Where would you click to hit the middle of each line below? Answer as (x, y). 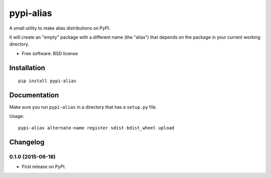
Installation (27, 68)
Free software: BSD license (50, 53)
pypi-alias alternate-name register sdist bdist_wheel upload (96, 128)
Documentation (34, 95)
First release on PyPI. (44, 166)
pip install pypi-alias (47, 81)
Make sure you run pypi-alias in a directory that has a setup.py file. (83, 107)
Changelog (27, 142)
